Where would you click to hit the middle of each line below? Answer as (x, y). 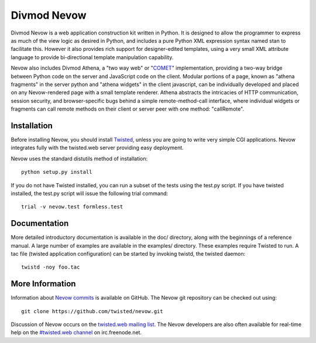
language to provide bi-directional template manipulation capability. (92, 57)
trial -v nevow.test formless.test (72, 207)
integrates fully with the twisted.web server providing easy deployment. (97, 148)
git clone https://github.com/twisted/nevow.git (92, 311)
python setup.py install (57, 172)
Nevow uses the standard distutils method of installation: (79, 159)
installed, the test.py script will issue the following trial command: (90, 193)
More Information (43, 284)
